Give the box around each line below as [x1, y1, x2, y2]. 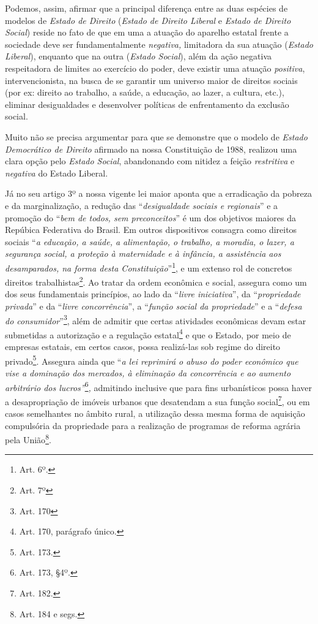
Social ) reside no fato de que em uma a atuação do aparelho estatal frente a [5, 26, 289, 39]
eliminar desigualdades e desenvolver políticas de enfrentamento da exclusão [5, 97, 289, 110]
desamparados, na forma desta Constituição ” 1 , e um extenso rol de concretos [5, 259, 292, 274]
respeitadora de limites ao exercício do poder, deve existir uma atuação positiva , [5, 61, 305, 74]
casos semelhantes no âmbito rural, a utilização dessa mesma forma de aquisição [5, 407, 305, 419]
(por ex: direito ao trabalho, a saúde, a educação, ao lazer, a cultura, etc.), [5, 86, 284, 99]
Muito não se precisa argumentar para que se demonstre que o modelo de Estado [5, 130, 308, 143]
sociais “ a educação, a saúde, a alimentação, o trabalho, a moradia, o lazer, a [5, 235, 294, 248]
